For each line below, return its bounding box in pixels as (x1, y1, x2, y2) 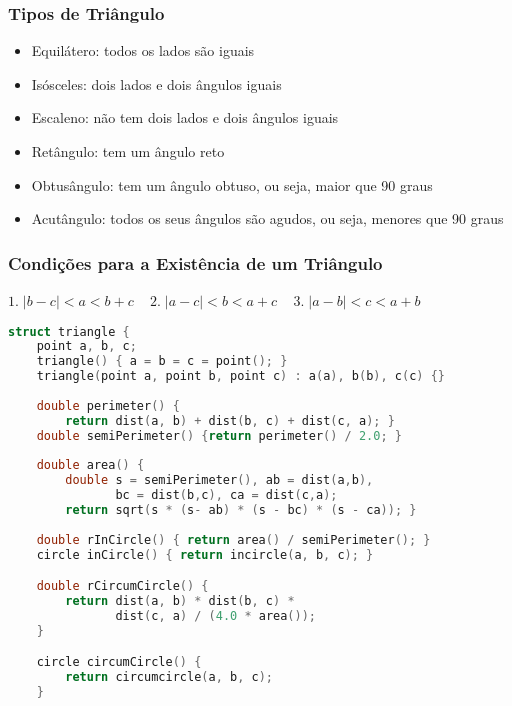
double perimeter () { (36, 398, 180, 413)
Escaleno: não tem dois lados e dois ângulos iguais (31, 107, 339, 128)
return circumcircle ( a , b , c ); (65, 670, 273, 685)
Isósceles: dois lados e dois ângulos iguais (31, 73, 282, 94)
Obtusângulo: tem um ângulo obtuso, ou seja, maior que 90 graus (31, 174, 433, 195)
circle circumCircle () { (36, 655, 202, 670)
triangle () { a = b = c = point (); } (36, 354, 288, 369)
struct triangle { (8, 324, 130, 339)
